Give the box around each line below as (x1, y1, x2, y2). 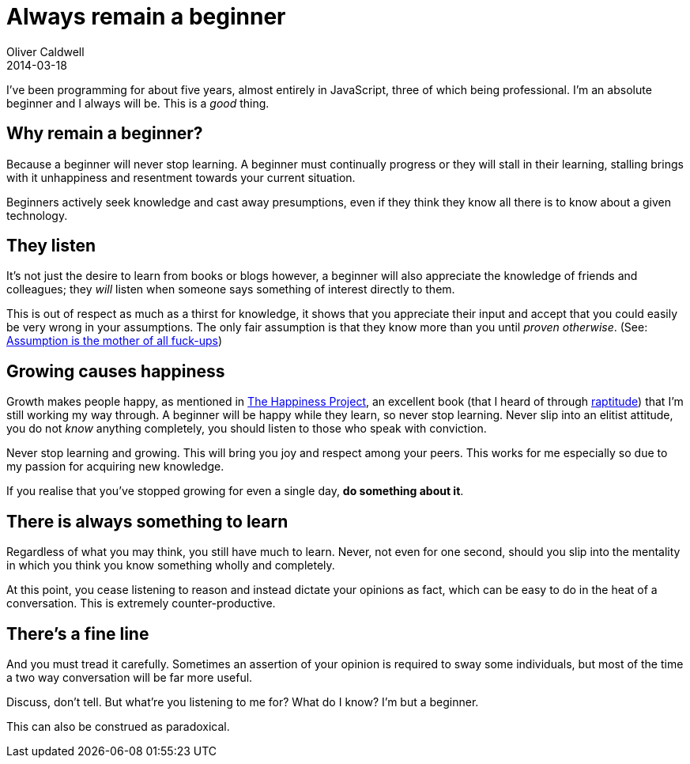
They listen (6, 236, 96, 256)
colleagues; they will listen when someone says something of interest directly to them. (6, 282, 455, 297)
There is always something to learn (6, 511, 288, 531)
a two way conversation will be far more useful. (6, 670, 253, 684)
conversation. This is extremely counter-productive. (6, 596, 276, 611)
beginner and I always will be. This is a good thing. (6, 96, 270, 110)
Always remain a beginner (6, 3, 286, 30)
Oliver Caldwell (6, 44, 85, 59)
